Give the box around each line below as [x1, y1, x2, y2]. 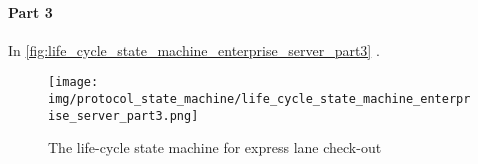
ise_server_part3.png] [48, 108, 199, 123]
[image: [48, 75, 99, 90]
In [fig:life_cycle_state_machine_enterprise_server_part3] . [8, 39, 380, 60]
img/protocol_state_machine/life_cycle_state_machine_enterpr [48, 92, 471, 107]
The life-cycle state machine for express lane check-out [48, 137, 382, 158]
